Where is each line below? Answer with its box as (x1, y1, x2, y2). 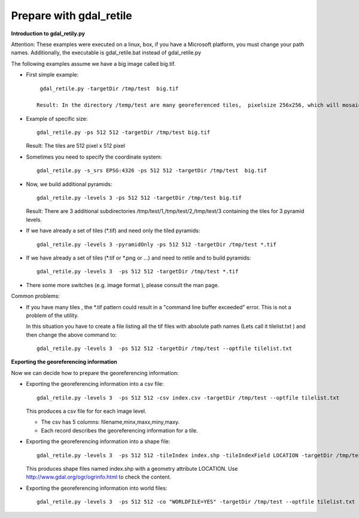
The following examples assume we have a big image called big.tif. (11, 60, 176, 67)
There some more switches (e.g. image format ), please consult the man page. (26, 281, 220, 288)
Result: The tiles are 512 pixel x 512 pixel (26, 142, 126, 150)
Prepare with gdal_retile (11, 9, 132, 22)
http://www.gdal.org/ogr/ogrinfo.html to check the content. (26, 473, 172, 481)
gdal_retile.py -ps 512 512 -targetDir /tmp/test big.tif (36, 129, 211, 136)
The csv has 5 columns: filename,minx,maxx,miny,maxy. (41, 419, 180, 426)
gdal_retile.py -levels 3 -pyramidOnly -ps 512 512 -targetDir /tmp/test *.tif (36, 241, 276, 248)
